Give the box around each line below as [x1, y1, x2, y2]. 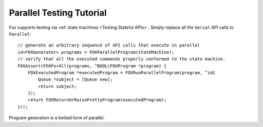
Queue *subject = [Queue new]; [38, 77, 113, 83]
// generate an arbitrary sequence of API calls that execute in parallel [18, 42, 200, 48]
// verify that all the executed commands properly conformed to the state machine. [18, 56, 226, 62]
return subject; [38, 84, 77, 89]
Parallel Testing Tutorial [9, 7, 107, 18]
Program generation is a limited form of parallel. [9, 115, 105, 121]
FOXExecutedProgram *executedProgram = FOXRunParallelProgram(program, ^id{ [27, 70, 216, 75]
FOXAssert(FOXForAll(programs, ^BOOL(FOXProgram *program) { [18, 63, 167, 68]
